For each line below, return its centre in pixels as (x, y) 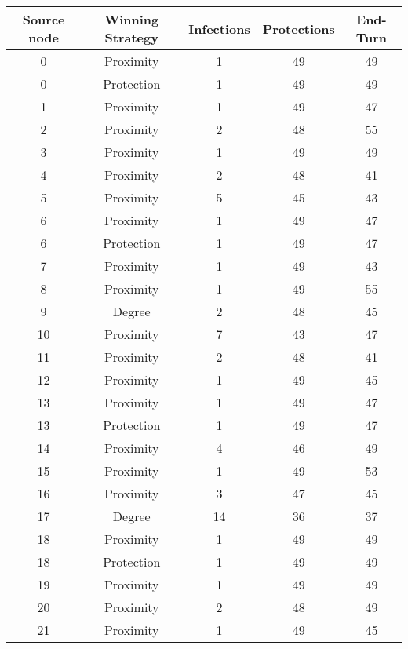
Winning (132, 19)
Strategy (131, 37)
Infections (219, 28)
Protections (299, 28)
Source (44, 19)
